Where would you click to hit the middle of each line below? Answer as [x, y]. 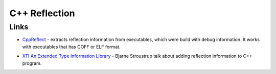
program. [32, 63]
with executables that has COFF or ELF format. [71, 47]
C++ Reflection [42, 13]
